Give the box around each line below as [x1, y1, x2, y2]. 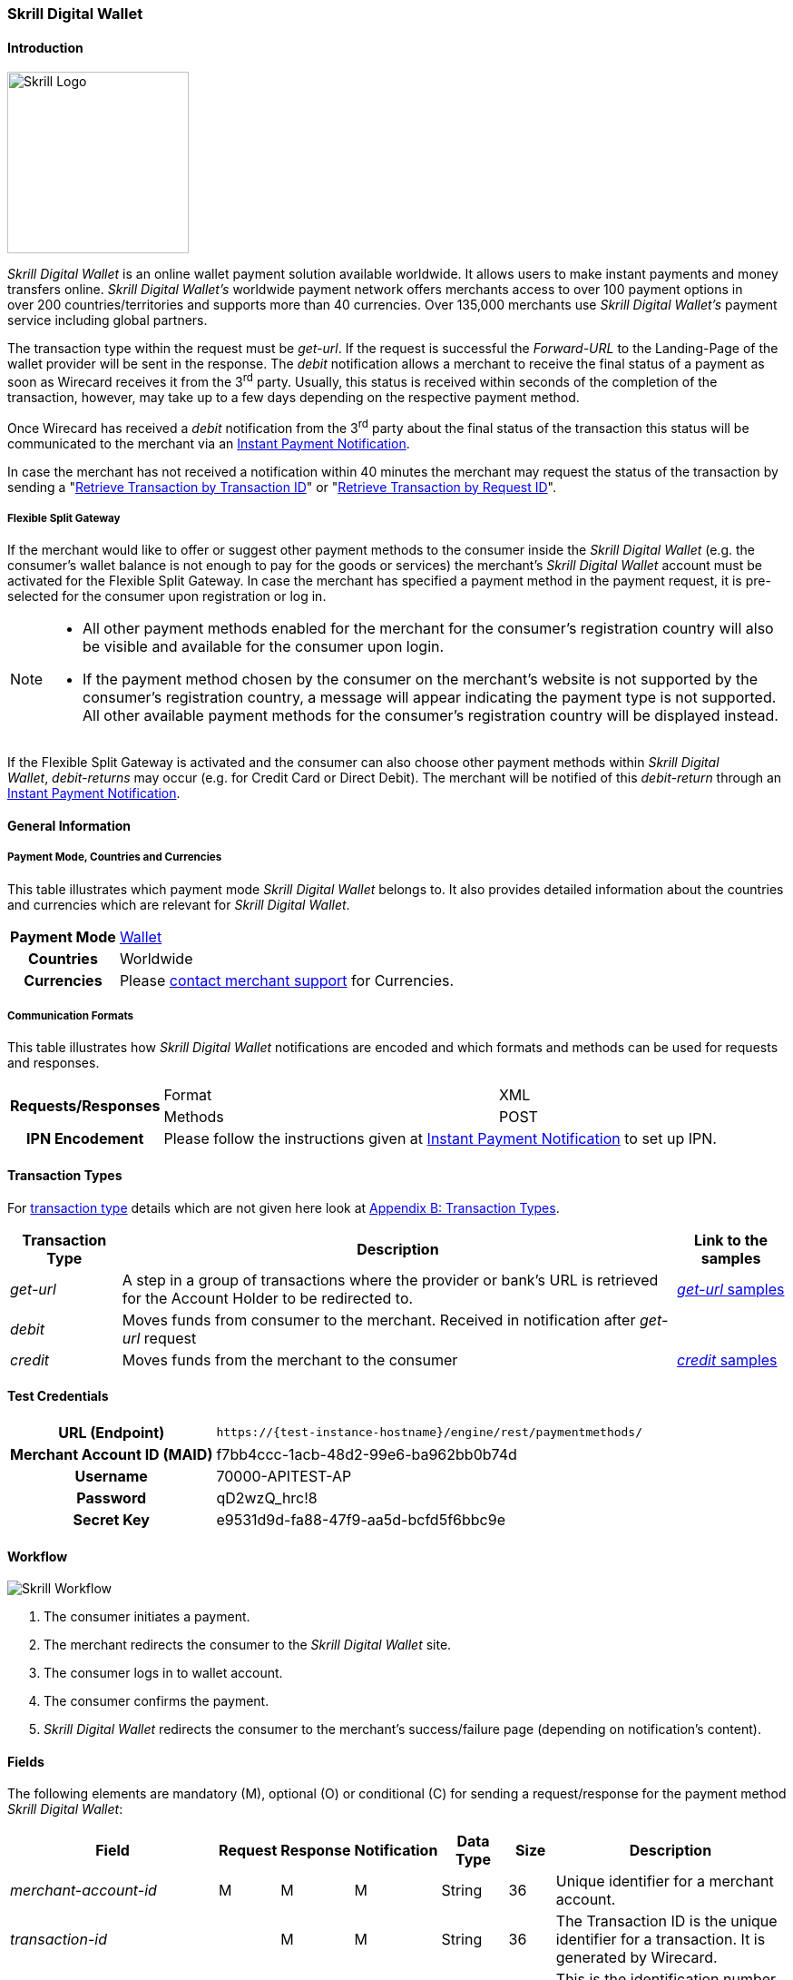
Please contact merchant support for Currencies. [119, 970, 455, 990]
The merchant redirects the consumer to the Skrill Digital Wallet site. [44, 1637, 452, 1653]
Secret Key [73, 1510, 150, 1529]
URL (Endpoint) [58, 1423, 165, 1442]
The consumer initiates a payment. [44, 1609, 250, 1625]
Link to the [694, 1230, 769, 1249]
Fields [7, 1753, 44, 1769]
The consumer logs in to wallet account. [44, 1665, 283, 1681]
